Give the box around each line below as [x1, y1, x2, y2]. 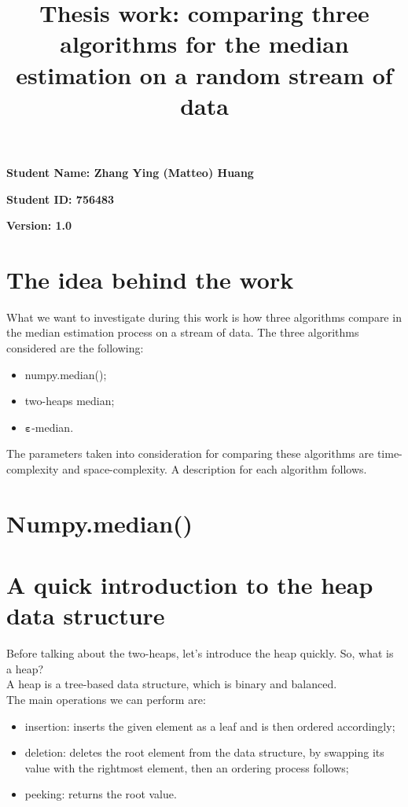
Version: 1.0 [6, 217, 72, 234]
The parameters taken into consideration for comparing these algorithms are [6, 445, 374, 462]
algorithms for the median [60, 28, 349, 60]
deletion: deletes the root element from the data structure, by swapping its [24, 744, 384, 761]
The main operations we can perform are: [6, 691, 206, 708]
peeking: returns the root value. [24, 786, 177, 802]
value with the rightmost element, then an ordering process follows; [24, 759, 349, 776]
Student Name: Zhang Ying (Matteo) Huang [6, 164, 254, 180]
